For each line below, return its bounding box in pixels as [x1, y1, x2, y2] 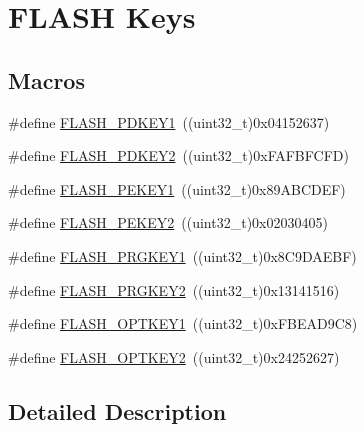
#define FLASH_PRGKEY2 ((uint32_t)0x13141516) [8, 279, 340, 300]
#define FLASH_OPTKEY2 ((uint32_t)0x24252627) [8, 346, 340, 367]
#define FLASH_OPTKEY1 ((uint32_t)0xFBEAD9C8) [8, 313, 358, 334]
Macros [8, 64, 85, 95]
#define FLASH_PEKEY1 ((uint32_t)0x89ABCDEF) [8, 178, 346, 199]
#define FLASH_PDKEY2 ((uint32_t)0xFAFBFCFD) [8, 145, 349, 166]
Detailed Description [8, 395, 227, 426]
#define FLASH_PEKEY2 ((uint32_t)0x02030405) [8, 212, 328, 233]
